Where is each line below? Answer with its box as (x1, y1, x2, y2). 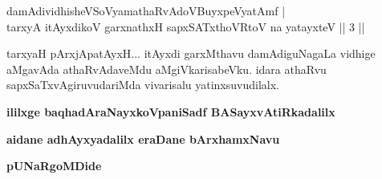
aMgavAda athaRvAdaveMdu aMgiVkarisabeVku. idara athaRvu (6, 60, 327, 77)
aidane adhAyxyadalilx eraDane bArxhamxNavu (6, 130, 280, 147)
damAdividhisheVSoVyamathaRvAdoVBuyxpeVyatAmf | (6, 2, 286, 18)
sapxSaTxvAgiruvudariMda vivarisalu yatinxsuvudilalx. (6, 76, 279, 93)
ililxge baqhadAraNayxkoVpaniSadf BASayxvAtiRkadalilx (6, 103, 335, 120)
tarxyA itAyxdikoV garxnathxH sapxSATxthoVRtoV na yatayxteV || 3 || (6, 18, 365, 35)
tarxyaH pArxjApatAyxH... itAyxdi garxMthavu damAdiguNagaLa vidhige (6, 45, 376, 62)
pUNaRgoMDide (6, 157, 102, 174)
